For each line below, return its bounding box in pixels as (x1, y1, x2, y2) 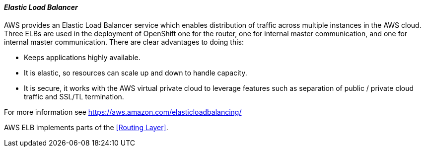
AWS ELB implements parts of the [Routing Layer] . (4, 123, 168, 132)
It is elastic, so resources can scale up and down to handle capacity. (24, 68, 247, 77)
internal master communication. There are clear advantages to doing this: (4, 37, 244, 46)
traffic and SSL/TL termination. (24, 92, 124, 101)
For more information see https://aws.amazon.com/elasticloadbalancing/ (4, 107, 242, 116)
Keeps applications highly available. (24, 53, 141, 62)
